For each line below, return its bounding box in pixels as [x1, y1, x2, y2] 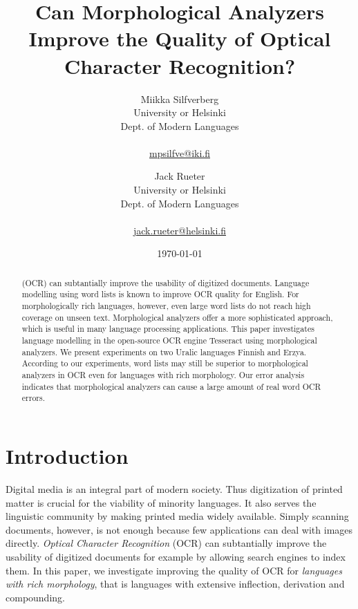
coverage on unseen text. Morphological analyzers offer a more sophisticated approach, [21, 311, 333, 323]
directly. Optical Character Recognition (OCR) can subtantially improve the [6, 536, 327, 550]
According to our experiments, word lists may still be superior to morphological [21, 357, 308, 369]
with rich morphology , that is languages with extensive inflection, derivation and [6, 577, 345, 591]
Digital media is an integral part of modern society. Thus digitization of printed [6, 481, 343, 496]
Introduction [6, 442, 129, 470]
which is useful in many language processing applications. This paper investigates [21, 323, 314, 335]
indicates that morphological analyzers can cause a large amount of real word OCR [21, 380, 321, 392]
